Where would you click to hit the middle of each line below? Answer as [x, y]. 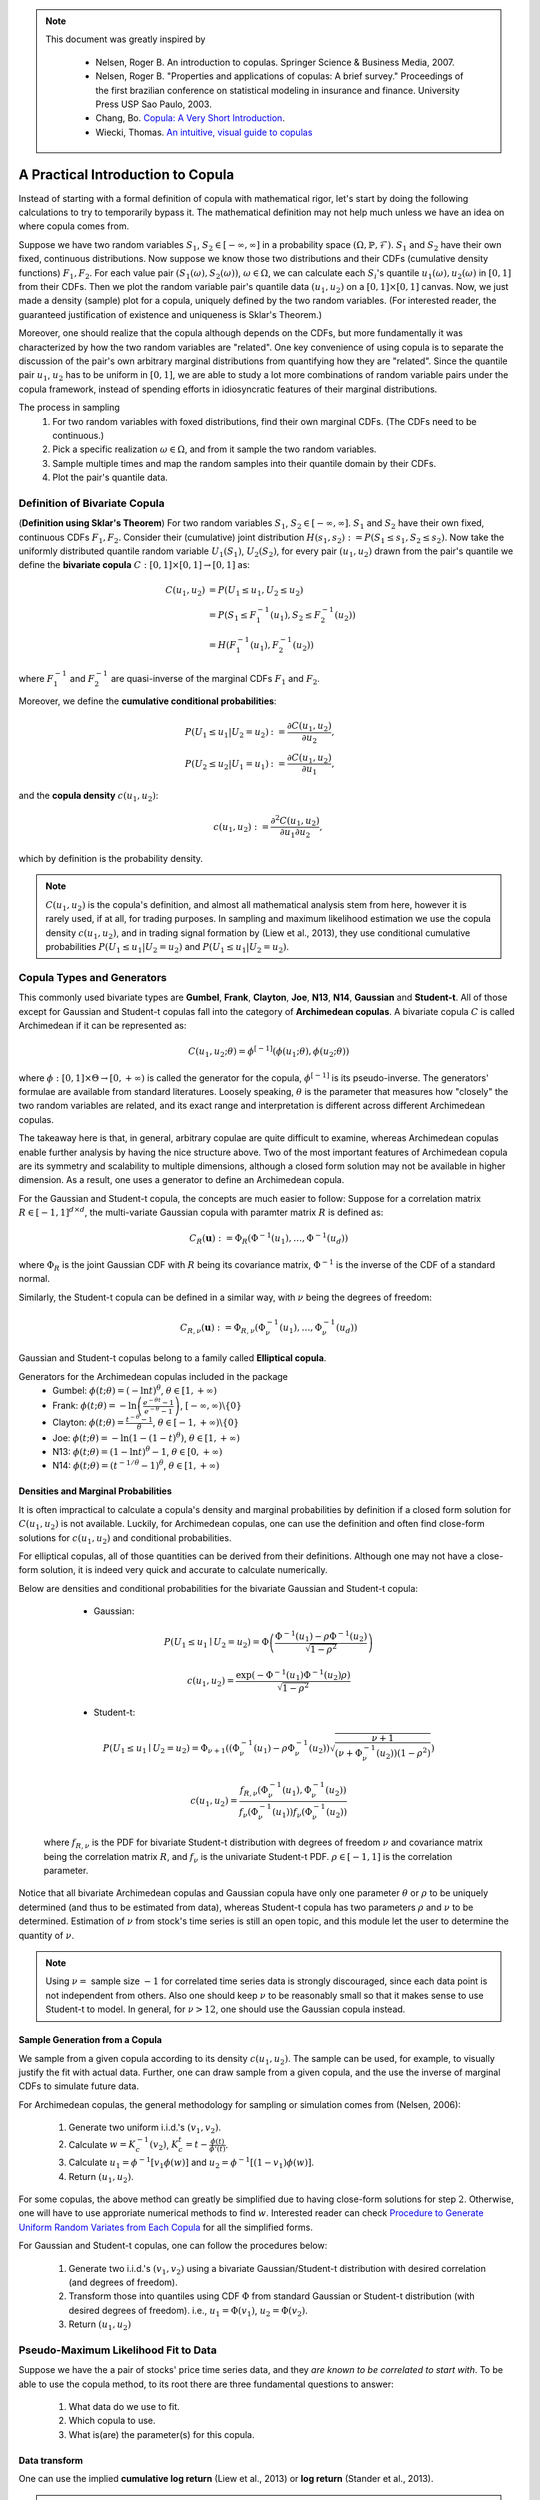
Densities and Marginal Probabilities [95, 1491]
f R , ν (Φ [254, 1791]
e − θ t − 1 [158, 1401]
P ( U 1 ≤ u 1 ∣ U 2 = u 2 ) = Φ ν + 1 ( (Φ [171, 1749]
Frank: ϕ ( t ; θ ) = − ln [94, 1406]
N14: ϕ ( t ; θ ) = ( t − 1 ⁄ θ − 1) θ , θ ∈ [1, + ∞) [136, 1465]
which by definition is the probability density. [111, 859]
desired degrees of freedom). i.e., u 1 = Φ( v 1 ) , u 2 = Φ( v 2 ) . [188, 2311]
